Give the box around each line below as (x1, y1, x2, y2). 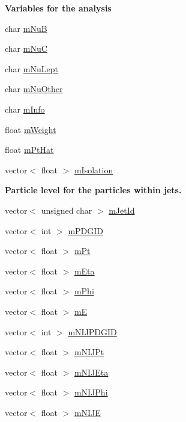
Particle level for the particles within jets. (5, 184, 182, 196)
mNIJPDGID (68, 325, 117, 338)
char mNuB (5, 22, 47, 34)
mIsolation (74, 163, 113, 176)
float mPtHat (5, 143, 54, 156)
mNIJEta (74, 365, 109, 378)
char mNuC (5, 42, 47, 55)
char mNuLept (5, 62, 58, 75)
